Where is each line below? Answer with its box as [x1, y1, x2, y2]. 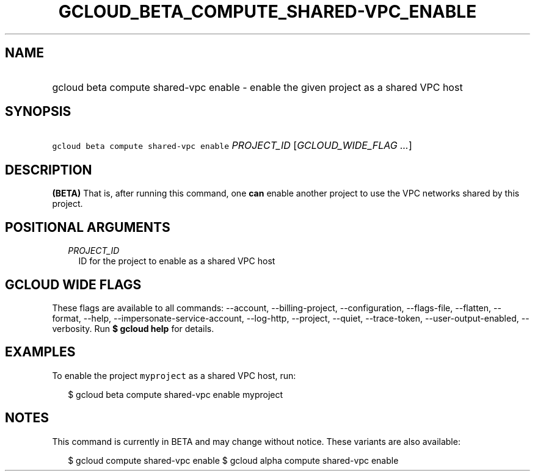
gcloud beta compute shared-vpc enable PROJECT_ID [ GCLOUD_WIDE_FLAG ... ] [52, 139, 412, 152]
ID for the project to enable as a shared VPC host [78, 256, 275, 267]
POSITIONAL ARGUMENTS [5, 219, 170, 235]
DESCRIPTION [5, 162, 92, 178]
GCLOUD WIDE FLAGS [5, 276, 142, 292]
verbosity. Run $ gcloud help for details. [52, 323, 214, 334]
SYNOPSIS [5, 104, 71, 120]
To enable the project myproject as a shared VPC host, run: [52, 370, 296, 381]
